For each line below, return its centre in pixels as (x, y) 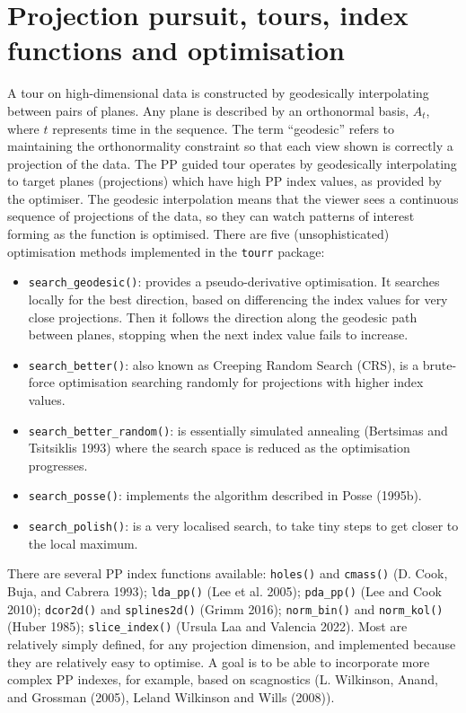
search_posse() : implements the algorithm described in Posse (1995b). (225, 495)
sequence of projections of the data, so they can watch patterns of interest (211, 216)
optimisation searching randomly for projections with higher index (241, 382)
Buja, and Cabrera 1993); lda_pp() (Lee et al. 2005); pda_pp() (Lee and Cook (224, 591)
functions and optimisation (176, 50)
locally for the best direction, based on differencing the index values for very (238, 299)
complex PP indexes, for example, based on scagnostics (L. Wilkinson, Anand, (223, 679)
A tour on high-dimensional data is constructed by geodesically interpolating (218, 93)
